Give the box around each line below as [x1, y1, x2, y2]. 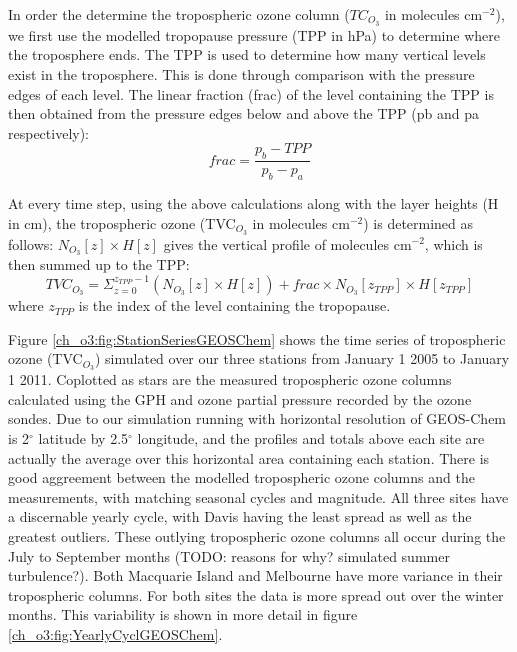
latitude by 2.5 [38, 428, 129, 448]
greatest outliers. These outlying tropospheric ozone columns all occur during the [8, 525, 506, 546]
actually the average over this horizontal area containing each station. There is [8, 447, 490, 468]
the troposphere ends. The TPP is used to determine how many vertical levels [8, 44, 486, 65]
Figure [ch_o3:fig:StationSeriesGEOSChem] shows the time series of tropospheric [8, 328, 506, 349]
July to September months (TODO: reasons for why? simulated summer [8, 545, 450, 566]
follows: [8, 233, 54, 254]
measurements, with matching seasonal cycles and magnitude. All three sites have [8, 486, 509, 507]
